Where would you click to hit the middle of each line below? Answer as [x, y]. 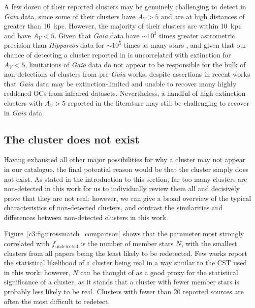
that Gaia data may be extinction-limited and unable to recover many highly [120, 83]
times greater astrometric [197, 35]
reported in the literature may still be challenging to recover [159, 102]
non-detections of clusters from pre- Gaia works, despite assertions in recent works [127, 74]
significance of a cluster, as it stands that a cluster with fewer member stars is [122, 282]
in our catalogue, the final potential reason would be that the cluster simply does [126, 169]
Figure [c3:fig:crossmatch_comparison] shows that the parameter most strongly [124, 234]
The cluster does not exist [72, 139]
